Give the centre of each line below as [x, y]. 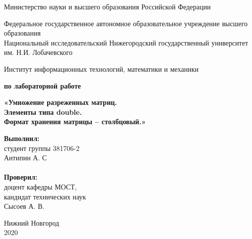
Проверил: [21, 177]
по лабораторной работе [43, 85]
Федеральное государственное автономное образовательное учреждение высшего [126, 23]
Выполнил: [22, 138]
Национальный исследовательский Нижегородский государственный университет [126, 42]
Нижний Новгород [32, 222]
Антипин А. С [26, 158]
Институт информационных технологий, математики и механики [101, 69]
